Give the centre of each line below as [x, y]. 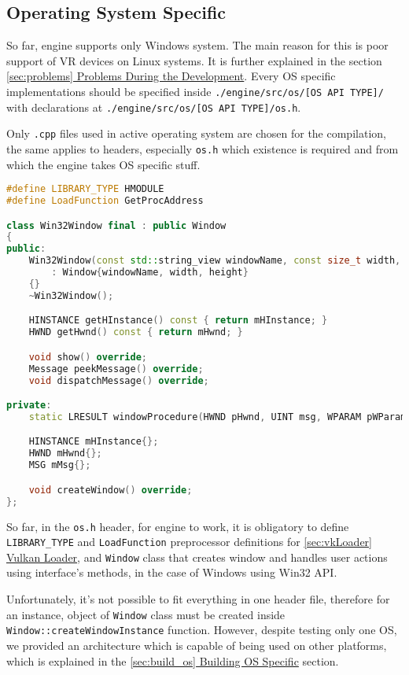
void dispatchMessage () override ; [119, 380]
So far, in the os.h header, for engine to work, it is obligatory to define [178, 526]
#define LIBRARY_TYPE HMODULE [85, 189]
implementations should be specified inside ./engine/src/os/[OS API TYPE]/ [195, 91]
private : [29, 406]
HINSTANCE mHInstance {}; [94, 442]
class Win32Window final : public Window [116, 225]
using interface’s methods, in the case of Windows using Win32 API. [172, 572]
